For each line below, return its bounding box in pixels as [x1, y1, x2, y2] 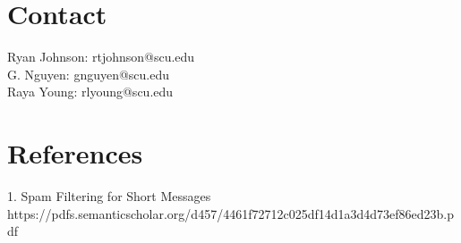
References [7, 135, 143, 172]
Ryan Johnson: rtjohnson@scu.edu [7, 47, 195, 66]
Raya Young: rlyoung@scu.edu [7, 82, 174, 101]
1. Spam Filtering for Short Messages [7, 187, 211, 205]
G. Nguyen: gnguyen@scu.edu [7, 64, 170, 83]
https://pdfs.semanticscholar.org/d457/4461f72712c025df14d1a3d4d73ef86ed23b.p [7, 204, 455, 222]
